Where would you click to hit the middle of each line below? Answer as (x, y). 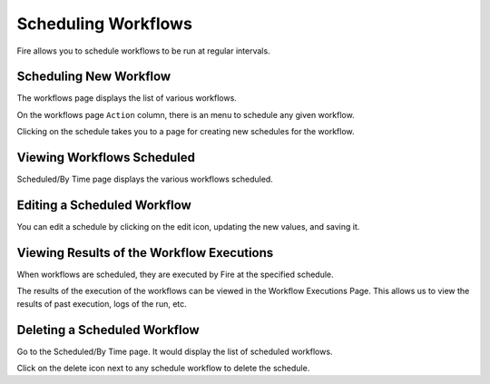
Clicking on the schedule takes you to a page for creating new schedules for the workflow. (186, 132)
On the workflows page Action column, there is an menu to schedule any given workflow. (186, 114)
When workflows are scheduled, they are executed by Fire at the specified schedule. (176, 274)
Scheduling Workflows (104, 24)
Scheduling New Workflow (94, 77)
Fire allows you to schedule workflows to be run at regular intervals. (144, 51)
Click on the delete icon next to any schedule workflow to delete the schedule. (163, 369)
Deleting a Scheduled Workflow (108, 330)
